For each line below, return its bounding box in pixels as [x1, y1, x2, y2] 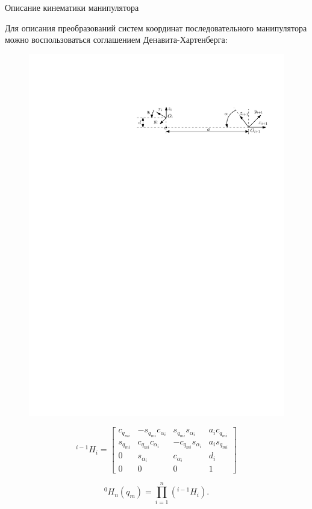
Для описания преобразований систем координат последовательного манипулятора [5, 21, 307, 34]
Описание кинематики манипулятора [5, 1, 139, 13]
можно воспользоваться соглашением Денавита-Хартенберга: [5, 33, 228, 46]
